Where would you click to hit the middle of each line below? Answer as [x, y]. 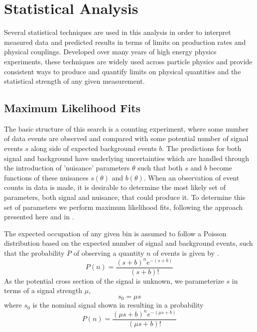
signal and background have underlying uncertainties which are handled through [127, 158]
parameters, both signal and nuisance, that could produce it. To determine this [125, 197]
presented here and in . [39, 217]
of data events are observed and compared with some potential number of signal [126, 138]
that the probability [34, 253]
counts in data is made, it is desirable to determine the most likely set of [115, 187]
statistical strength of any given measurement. [74, 81]
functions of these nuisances [46, 177]
